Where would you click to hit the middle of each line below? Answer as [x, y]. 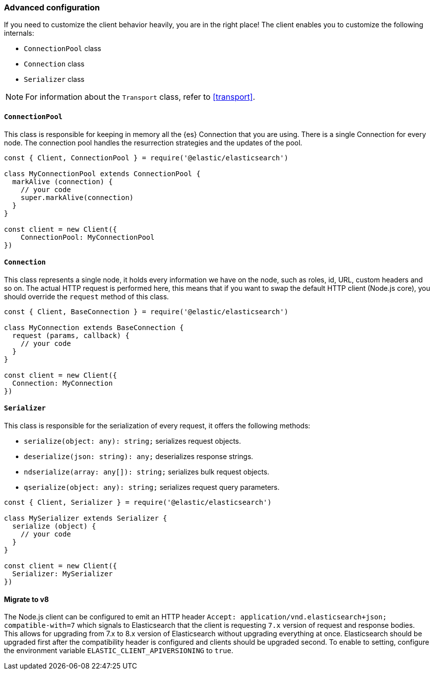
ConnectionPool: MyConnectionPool [88, 237]
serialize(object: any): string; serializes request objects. [132, 441]
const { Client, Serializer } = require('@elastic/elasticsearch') [138, 503]
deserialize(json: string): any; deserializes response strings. [139, 457]
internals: [19, 33]
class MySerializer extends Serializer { [86, 518]
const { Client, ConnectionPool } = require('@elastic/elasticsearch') [146, 158]
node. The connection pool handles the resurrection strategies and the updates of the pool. [153, 142]
